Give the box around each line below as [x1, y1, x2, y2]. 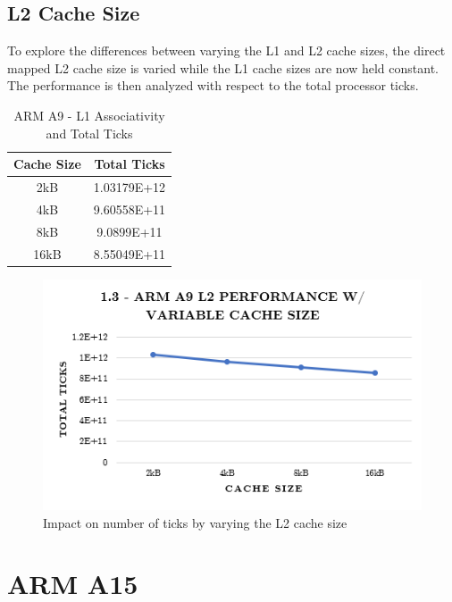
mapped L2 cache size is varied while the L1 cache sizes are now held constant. [7, 58, 439, 77]
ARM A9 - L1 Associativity [13, 105, 165, 124]
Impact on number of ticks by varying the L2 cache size [43, 513, 347, 531]
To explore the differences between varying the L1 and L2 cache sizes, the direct [7, 41, 446, 60]
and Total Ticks [46, 123, 133, 142]
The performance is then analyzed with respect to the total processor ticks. [7, 76, 419, 95]
